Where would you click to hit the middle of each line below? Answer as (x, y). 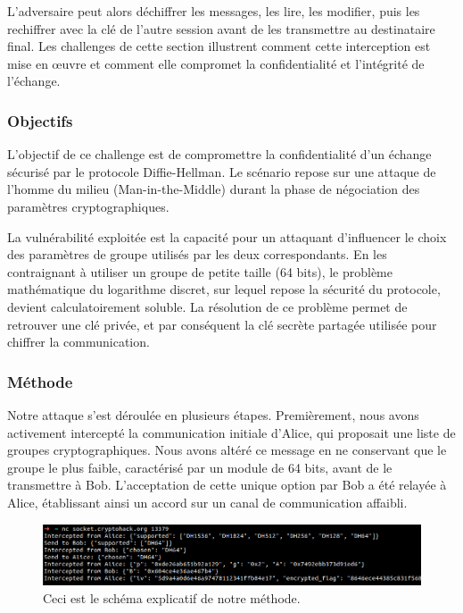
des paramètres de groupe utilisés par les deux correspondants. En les (197, 254)
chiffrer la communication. (79, 342)
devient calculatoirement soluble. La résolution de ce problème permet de (207, 306)
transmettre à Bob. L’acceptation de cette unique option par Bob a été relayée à (227, 485)
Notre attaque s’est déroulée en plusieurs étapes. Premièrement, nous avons (213, 414)
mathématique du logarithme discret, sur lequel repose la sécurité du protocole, (224, 289)
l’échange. (34, 81)
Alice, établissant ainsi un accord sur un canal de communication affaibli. (207, 502)
